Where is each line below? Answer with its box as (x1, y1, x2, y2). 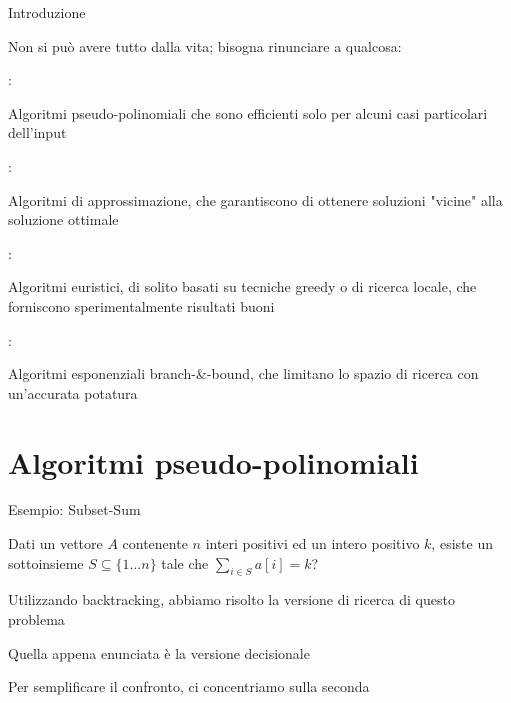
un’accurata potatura (8, 382, 138, 403)
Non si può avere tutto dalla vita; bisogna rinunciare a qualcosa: (8, 35, 402, 56)
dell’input (8, 122, 67, 143)
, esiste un (431, 533, 493, 554)
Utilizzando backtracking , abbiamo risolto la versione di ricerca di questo (8, 589, 455, 610)
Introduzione (8, 2, 86, 22)
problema (8, 609, 65, 630)
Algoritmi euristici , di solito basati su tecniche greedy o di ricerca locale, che (8, 276, 477, 297)
